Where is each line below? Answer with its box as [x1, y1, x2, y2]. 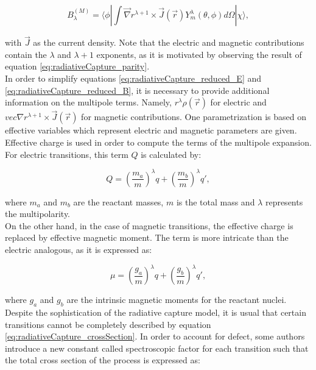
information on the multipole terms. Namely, [5, 96, 172, 109]
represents [265, 195, 303, 208]
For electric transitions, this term [5, 148, 128, 160]
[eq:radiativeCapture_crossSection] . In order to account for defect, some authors [5, 330, 305, 343]
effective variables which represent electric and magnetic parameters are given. [5, 124, 297, 137]
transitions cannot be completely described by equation [5, 318, 211, 330]
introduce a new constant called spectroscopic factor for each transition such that [5, 341, 309, 354]
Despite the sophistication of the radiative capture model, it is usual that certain [5, 305, 306, 318]
